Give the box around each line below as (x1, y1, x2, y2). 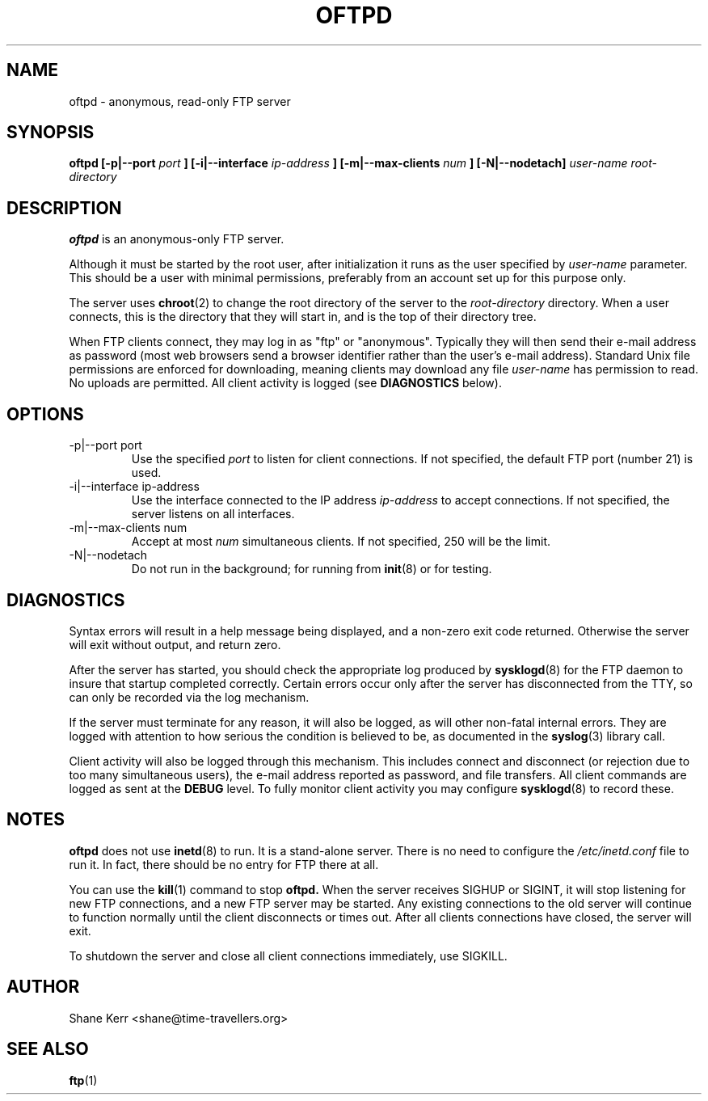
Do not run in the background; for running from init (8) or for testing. (131, 562, 492, 576)
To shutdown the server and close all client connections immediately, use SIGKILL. (69, 948, 508, 963)
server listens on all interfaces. (131, 507, 295, 521)
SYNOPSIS (6, 122, 95, 143)
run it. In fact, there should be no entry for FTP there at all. (69, 857, 379, 871)
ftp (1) (69, 1073, 98, 1087)
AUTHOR (6, 977, 80, 998)
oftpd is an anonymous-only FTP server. (69, 232, 284, 247)
